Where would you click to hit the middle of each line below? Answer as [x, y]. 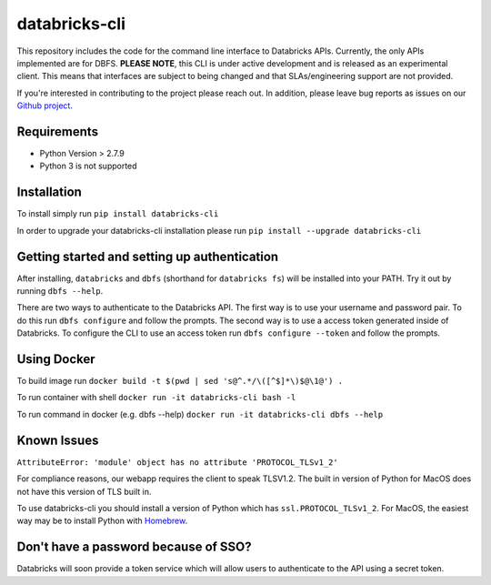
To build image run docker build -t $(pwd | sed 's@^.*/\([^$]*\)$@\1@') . [180, 381]
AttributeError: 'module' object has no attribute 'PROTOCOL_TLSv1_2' [177, 462]
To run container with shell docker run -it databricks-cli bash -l [156, 398]
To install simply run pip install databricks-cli [118, 214]
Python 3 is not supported [88, 166]
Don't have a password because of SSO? [134, 547]
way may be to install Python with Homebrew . [102, 521]
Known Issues [58, 440]
